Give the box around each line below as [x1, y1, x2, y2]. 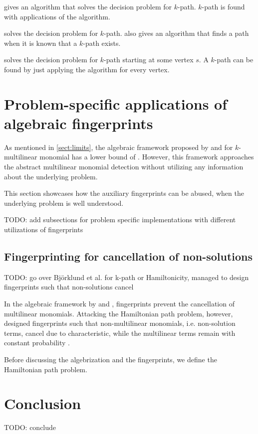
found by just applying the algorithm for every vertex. [4, 64, 170, 74]
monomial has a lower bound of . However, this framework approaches [39, 151, 254, 162]
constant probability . [4, 337, 70, 348]
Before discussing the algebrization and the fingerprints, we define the [4, 354, 217, 364]
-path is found [202, 1, 245, 11]
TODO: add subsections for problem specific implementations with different [4, 214, 236, 225]
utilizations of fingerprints [4, 224, 83, 235]
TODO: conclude [4, 422, 56, 433]
